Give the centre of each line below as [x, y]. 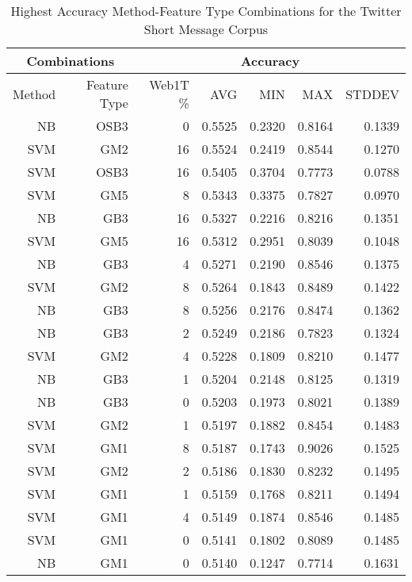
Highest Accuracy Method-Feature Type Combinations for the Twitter [206, 11]
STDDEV [372, 94]
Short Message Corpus [206, 29]
